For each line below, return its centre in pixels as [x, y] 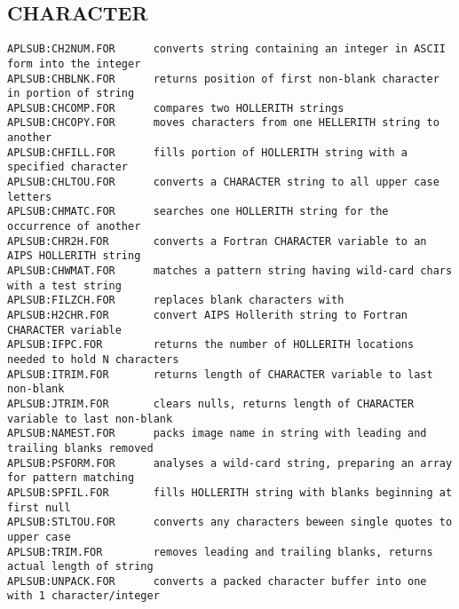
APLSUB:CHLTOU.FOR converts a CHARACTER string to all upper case [223, 182]
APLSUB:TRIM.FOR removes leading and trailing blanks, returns [220, 552]
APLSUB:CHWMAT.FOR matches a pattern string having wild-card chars [230, 271]
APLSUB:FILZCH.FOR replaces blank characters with [176, 301]
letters [30, 197]
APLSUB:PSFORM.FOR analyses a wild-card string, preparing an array [230, 463]
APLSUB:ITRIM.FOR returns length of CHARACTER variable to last [220, 374]
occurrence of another [74, 227]
